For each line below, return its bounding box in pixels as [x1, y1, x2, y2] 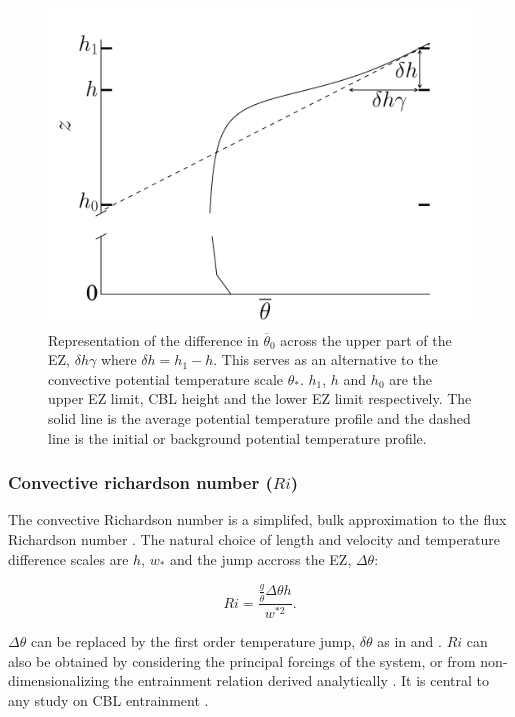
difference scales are [8, 548, 129, 569]
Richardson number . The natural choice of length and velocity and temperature [8, 528, 501, 549]
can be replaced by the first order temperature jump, [30, 631, 356, 652]
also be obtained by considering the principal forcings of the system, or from [8, 650, 476, 671]
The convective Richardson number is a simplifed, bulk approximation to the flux [8, 509, 507, 530]
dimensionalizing [8, 670, 110, 691]
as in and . [377, 631, 442, 652]
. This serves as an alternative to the [213, 349, 438, 370]
